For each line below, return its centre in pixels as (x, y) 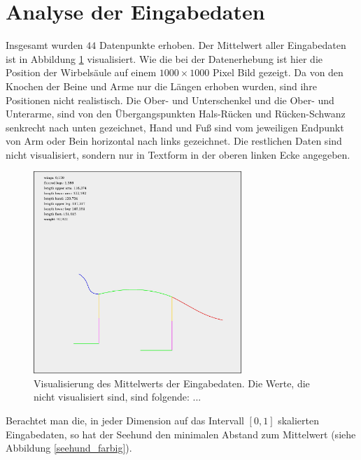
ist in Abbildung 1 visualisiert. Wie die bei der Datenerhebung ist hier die (164, 58)
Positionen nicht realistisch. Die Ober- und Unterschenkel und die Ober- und (170, 100)
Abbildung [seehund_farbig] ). (69, 448)
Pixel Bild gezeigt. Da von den (278, 72)
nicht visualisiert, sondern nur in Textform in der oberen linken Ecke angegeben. (178, 154)
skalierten (298, 420)
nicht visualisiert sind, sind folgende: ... (118, 397)
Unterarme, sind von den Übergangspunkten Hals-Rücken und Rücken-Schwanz (176, 114)
